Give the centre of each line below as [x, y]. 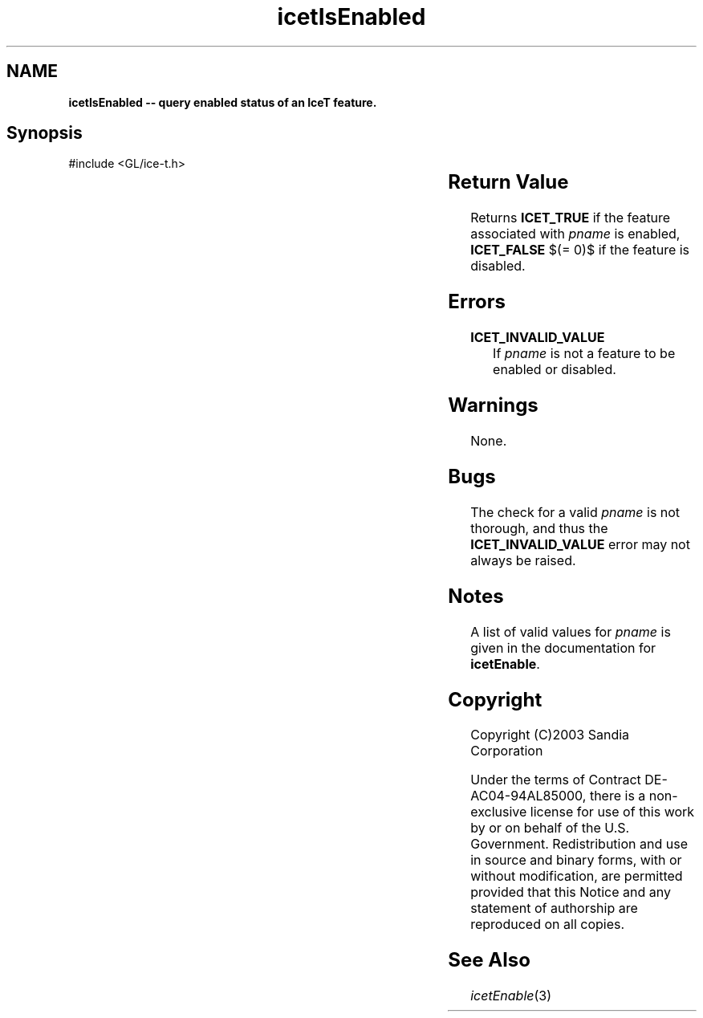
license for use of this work [612, 812]
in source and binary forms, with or [576, 860]
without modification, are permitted [577, 876]
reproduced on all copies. [548, 924]
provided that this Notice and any [571, 892]
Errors [477, 302]
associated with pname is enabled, [575, 234]
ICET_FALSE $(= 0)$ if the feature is [580, 250]
